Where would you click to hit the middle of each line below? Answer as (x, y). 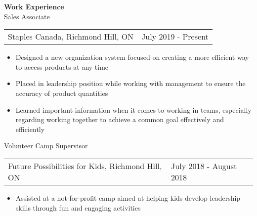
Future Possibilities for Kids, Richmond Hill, (85, 166)
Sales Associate (27, 16)
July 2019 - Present (175, 37)
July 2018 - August (204, 166)
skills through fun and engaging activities (78, 207)
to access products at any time (62, 66)
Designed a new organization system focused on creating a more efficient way (132, 57)
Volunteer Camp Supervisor (46, 146)
